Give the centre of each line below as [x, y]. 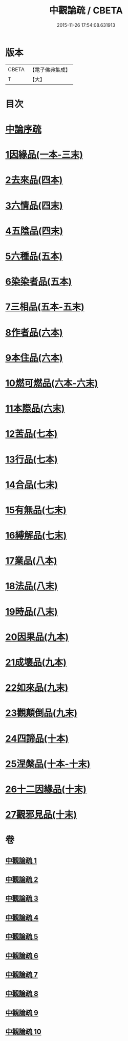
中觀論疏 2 [22, 880]
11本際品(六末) [35, 409]
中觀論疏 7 [22, 975]
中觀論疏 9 [22, 1013]
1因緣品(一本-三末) [44, 155]
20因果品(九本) [37, 637]
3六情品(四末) [34, 205]
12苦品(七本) [31, 434]
